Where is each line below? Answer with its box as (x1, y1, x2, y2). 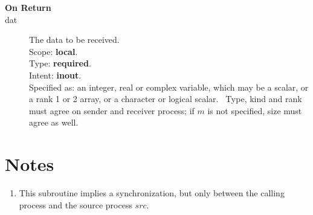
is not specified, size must (207, 104, 302, 117)
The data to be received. (29, 33, 120, 46)
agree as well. (29, 116, 79, 129)
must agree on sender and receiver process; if (29, 104, 195, 117)
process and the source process (19, 198, 132, 211)
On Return (5, 1, 51, 13)
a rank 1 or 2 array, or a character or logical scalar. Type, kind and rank (29, 92, 302, 105)
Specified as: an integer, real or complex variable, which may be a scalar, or (29, 80, 309, 93)
